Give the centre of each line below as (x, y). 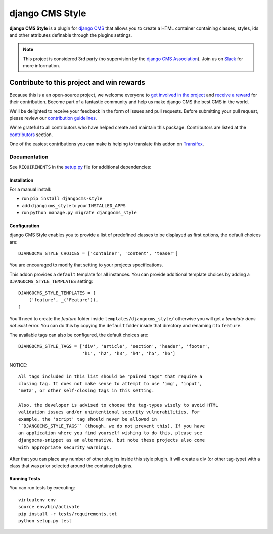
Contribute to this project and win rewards (77, 83)
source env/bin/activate (49, 507)
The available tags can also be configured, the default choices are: (79, 335)
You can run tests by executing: (42, 488)
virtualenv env (37, 500)
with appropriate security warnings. (65, 447)
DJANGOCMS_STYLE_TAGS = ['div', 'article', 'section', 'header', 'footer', (114, 347)
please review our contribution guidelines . (53, 118)
